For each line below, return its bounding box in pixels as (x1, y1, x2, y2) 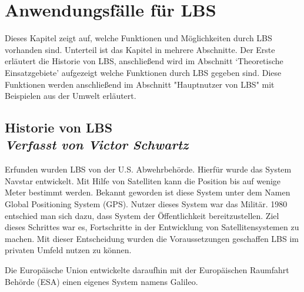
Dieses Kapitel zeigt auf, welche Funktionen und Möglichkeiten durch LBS (5, 32, 272, 44)
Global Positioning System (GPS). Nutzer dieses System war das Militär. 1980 (5, 198, 288, 210)
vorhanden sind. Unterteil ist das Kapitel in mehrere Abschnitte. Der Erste (5, 43, 275, 55)
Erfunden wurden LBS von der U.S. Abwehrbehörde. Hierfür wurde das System (5, 163, 292, 175)
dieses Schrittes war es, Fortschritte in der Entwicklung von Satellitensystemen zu (5, 221, 299, 233)
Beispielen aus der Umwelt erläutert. (5, 89, 136, 102)
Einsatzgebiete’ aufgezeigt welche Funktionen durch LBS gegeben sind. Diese (5, 66, 282, 78)
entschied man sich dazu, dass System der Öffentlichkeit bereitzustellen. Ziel (5, 209, 279, 221)
